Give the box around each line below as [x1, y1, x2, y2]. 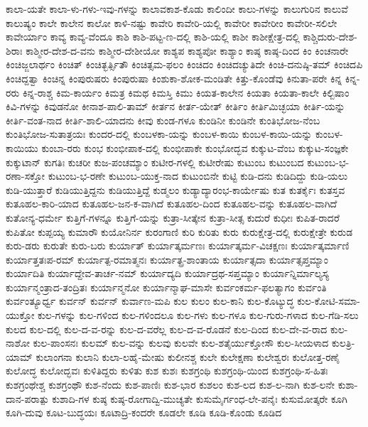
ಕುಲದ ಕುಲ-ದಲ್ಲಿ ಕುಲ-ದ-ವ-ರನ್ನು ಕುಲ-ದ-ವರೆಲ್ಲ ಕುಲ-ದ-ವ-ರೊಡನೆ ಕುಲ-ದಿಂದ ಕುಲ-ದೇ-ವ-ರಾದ [6, 321, 328, 336]
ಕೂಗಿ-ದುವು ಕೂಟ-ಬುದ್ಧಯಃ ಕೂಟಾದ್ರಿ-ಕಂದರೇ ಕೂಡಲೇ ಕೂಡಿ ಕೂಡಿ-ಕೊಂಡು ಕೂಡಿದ [6, 405, 282, 420]
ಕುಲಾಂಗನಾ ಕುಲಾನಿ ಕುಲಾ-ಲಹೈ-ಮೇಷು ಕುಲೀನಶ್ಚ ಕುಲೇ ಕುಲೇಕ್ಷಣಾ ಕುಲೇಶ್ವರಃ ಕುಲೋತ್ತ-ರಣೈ [36, 349, 340, 364]
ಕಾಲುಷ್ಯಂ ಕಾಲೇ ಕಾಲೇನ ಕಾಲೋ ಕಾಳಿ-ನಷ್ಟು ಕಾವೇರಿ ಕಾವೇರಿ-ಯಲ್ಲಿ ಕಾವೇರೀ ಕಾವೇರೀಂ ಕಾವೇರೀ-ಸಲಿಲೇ [6, 15, 337, 30]
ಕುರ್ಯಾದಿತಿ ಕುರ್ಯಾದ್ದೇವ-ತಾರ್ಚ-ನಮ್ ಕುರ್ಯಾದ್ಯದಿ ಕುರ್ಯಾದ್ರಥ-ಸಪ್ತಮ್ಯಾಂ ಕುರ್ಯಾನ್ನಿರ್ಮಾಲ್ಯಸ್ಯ [6, 266, 330, 281]
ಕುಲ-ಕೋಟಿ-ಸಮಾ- [297, 293, 360, 308]
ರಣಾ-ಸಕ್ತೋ [6, 168, 45, 183]
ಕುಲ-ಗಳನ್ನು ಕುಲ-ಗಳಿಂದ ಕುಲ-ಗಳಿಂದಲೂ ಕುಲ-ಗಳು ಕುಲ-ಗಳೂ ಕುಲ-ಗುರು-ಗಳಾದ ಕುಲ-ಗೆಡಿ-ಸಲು [38, 308, 359, 323]
